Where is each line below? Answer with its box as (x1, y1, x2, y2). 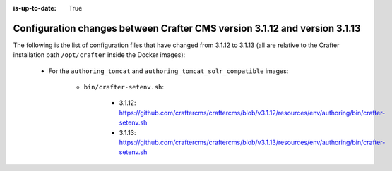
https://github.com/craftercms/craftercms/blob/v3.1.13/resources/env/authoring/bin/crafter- (119, 138, 386, 147)
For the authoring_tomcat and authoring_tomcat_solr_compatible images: (48, 67, 289, 75)
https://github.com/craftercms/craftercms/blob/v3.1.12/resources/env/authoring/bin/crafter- (119, 108, 386, 117)
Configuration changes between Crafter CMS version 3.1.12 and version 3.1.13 (13, 22, 361, 34)
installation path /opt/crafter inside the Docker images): (13, 51, 186, 59)
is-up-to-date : (13, 4, 57, 12)
